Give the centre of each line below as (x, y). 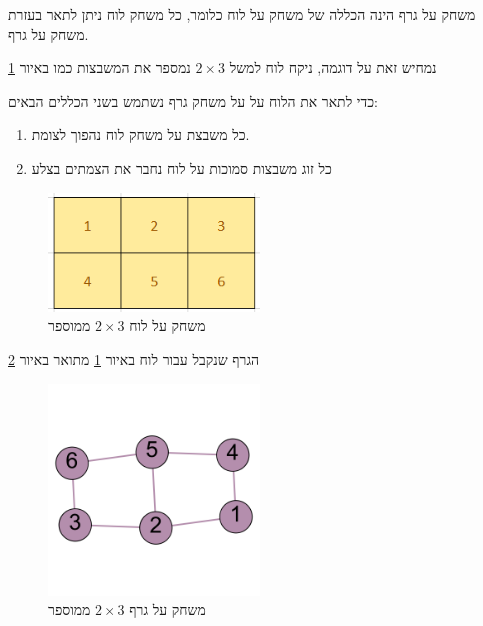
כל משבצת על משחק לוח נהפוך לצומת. (140, 134)
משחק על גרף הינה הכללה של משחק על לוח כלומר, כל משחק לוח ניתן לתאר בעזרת (242, 14)
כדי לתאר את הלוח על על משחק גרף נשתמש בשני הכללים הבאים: (193, 100)
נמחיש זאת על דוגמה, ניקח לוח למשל (333, 67)
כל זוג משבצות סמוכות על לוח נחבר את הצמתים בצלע (181, 167)
